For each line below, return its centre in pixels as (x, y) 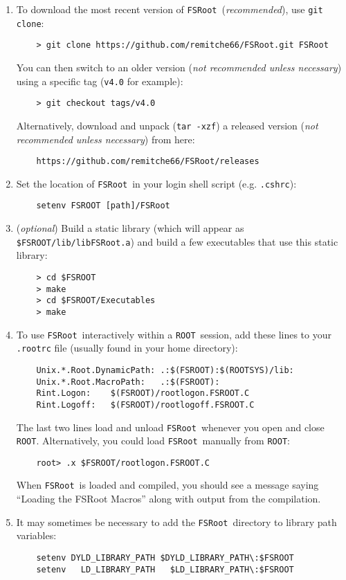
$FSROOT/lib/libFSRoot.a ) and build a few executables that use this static (177, 241)
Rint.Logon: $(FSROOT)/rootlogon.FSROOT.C (143, 393)
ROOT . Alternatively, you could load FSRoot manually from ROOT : (153, 441)
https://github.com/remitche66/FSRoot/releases (148, 162)
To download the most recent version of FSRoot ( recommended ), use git (170, 9)
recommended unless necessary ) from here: (106, 139)
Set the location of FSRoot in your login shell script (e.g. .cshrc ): (156, 183)
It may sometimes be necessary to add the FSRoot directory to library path (176, 522)
